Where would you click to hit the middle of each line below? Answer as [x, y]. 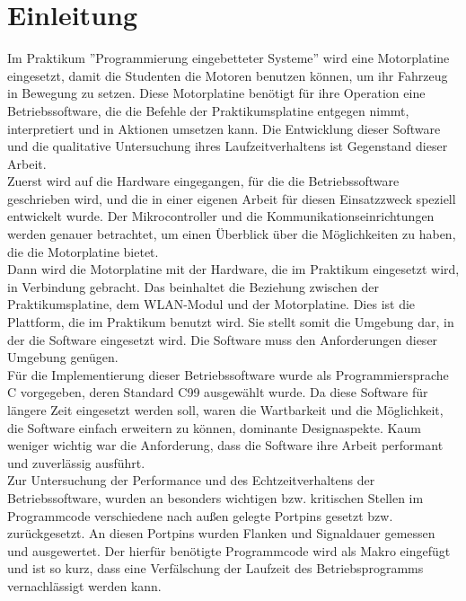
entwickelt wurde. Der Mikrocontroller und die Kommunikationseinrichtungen [221, 216]
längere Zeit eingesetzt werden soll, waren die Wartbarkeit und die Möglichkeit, [225, 410]
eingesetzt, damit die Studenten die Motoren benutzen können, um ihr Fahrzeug [228, 75]
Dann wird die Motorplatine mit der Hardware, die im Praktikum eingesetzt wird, [233, 269]
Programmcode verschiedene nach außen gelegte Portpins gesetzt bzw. [200, 515]
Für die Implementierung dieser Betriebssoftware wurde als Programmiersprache [228, 374]
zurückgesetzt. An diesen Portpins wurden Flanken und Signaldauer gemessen [221, 533]
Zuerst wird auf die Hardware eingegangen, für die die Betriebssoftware [203, 181]
